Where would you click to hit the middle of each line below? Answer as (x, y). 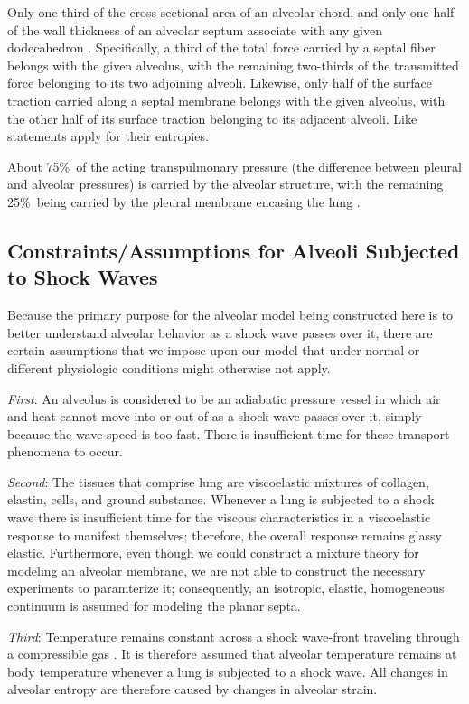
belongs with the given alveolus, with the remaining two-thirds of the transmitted (233, 65)
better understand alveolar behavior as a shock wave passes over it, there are (220, 332)
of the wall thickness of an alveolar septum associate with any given (195, 29)
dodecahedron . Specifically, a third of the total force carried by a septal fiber (221, 47)
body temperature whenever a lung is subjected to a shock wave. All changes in (228, 671)
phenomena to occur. (65, 451)
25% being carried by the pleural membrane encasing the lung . (184, 201)
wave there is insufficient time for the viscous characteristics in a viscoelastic (219, 517)
